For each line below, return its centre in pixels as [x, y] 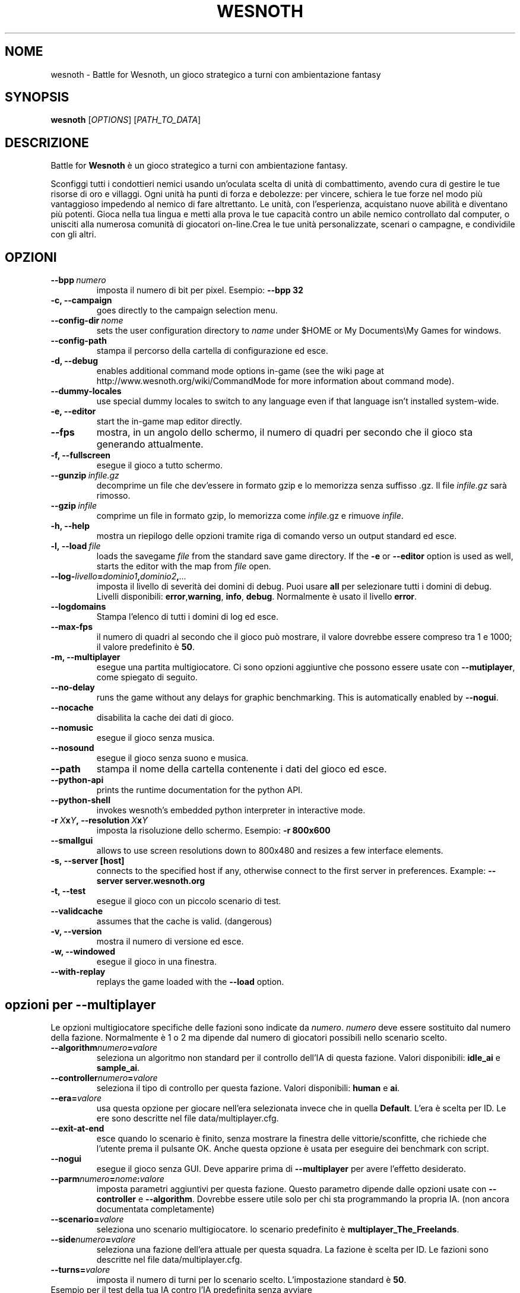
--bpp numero [78, 280]
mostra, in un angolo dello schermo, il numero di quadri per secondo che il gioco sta [285, 432]
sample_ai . [118, 1067]
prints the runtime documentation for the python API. [199, 790]
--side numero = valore [93, 1239]
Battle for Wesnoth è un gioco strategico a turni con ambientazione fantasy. [199, 166]
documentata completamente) [156, 1209]
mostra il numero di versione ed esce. [170, 942]
